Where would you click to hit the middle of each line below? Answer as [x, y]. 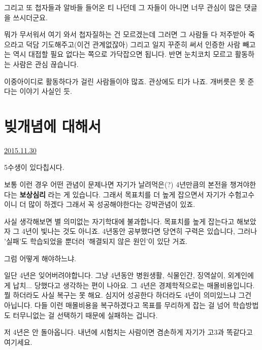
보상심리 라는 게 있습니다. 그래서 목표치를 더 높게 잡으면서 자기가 [123, 194]
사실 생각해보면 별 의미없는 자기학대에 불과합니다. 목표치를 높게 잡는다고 [119, 221]
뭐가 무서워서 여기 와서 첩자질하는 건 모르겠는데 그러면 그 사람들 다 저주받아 [125, 34]
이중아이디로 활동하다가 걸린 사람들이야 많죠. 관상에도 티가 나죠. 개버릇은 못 [125, 81]
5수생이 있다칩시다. [34, 167]
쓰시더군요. [30, 17]
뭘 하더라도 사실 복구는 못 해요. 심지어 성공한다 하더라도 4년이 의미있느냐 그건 [128, 295]
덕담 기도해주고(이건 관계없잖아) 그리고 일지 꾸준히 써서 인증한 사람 [133, 44]
